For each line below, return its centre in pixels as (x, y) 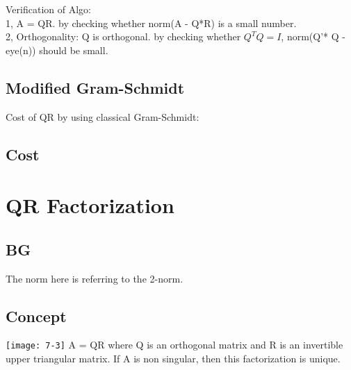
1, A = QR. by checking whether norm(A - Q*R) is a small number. (151, 23)
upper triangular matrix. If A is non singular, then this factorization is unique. (173, 358)
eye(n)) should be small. (57, 50)
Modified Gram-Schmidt (95, 87)
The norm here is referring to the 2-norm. (95, 278)
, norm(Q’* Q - (313, 36)
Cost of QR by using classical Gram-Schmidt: (103, 116)
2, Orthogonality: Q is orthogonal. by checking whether (123, 36)
